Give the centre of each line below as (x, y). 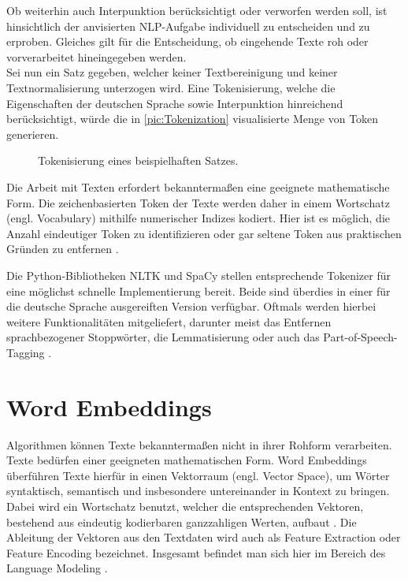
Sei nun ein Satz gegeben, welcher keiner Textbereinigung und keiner (172, 72)
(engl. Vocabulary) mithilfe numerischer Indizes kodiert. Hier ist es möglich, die (198, 218)
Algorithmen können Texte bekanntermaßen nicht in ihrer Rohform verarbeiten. (199, 444)
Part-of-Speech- (360, 337)
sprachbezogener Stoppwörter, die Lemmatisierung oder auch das (163, 337)
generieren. (33, 134)
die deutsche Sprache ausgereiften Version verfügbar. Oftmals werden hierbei (191, 306)
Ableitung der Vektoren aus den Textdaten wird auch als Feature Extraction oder (204, 537)
